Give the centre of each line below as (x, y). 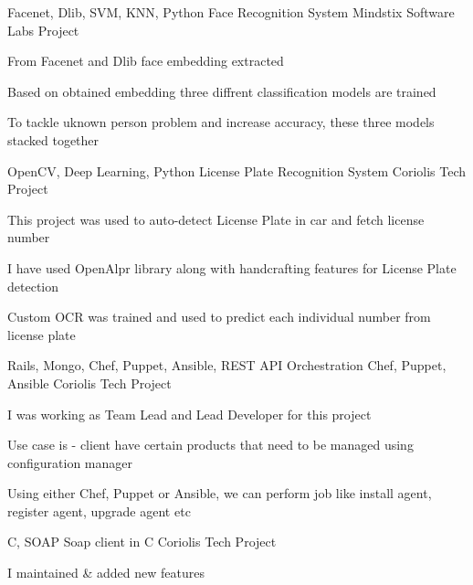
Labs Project (43, 30)
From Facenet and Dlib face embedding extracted (146, 61)
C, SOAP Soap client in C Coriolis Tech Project (142, 542)
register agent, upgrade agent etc (99, 511)
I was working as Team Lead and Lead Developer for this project (189, 414)
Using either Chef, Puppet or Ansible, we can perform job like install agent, (220, 493)
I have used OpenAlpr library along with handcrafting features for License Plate (232, 267)
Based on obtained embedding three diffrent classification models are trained (222, 91)
